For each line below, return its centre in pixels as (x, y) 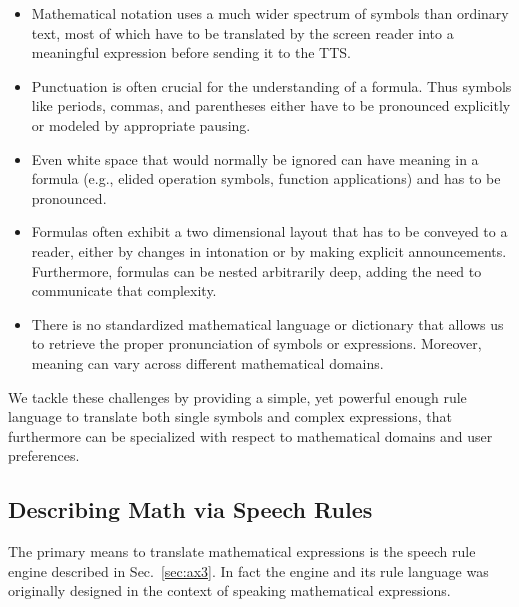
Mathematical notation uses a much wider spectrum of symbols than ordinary (270, 13)
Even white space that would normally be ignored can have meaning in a (255, 158)
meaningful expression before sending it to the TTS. (191, 52)
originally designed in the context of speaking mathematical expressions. (229, 590)
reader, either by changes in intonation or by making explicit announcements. (269, 250)
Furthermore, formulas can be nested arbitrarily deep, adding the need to (256, 270)
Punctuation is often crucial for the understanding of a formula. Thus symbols (271, 85)
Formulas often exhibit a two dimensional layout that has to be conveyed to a (269, 231)
